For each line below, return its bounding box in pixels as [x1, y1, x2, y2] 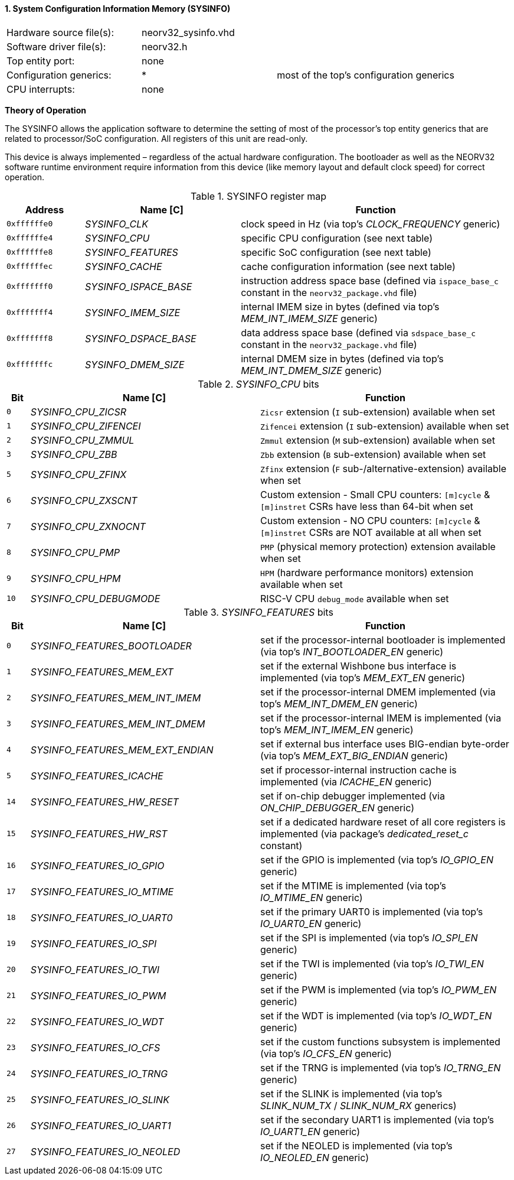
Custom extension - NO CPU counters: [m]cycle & [260, 514, 480, 526]
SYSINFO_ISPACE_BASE [85, 280, 192, 292]
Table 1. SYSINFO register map [190, 190, 327, 202]
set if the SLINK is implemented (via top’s [260, 1087, 443, 1100]
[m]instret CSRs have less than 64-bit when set [260, 500, 473, 512]
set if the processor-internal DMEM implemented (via [260, 685, 496, 698]
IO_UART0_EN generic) [260, 917, 362, 929]
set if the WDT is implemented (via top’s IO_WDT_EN [260, 1009, 492, 1022]
